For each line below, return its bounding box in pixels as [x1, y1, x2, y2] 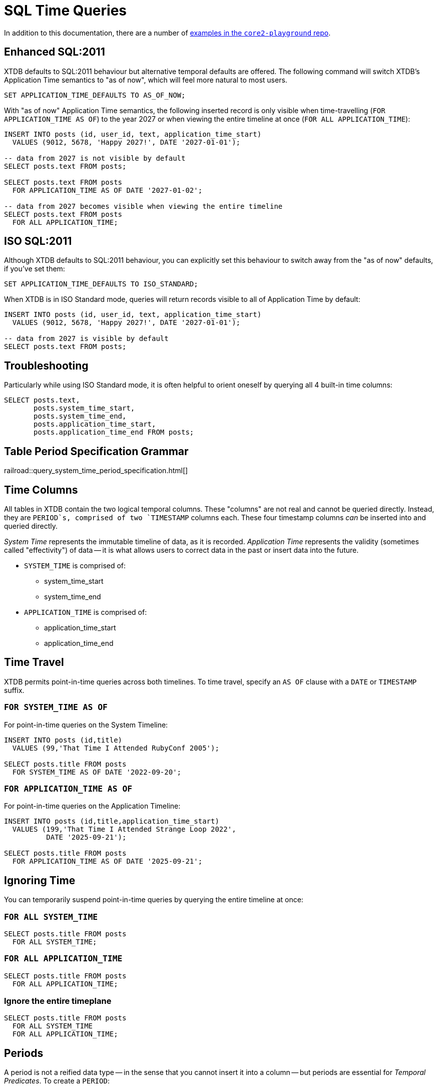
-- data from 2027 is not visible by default [4, 154, 186, 162]
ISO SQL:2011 [4, 235, 72, 248]
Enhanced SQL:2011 [4, 46, 105, 59]
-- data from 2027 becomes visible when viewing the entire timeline [4, 202, 283, 210]
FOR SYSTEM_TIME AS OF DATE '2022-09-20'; [12, 768, 182, 776]
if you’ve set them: [4, 264, 65, 273]
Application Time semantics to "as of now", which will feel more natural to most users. [4, 75, 287, 84]
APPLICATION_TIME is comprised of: [24, 607, 147, 616]
